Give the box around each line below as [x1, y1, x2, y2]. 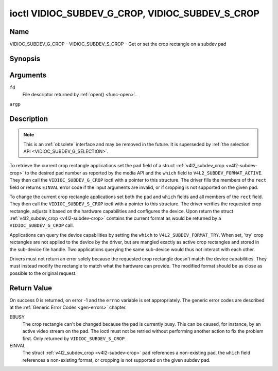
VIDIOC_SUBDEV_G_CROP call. [9, 222, 74, 228]
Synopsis [9, 54, 41, 63]
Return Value [9, 284, 53, 292]
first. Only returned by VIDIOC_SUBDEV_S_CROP [22, 335, 125, 342]
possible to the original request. [9, 270, 77, 276]
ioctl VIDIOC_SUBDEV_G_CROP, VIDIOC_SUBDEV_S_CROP [9, 8, 260, 19]
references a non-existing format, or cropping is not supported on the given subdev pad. [22, 357, 211, 363]
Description [9, 114, 48, 123]
